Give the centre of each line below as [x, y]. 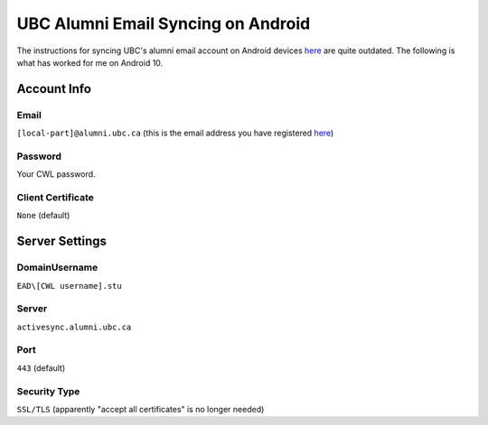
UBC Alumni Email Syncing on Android [164, 23]
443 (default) [41, 368]
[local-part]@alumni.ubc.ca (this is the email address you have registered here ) [175, 133]
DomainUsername [57, 268]
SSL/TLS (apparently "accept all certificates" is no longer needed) [141, 409]
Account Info [54, 89]
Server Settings [62, 241]
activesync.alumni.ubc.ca [74, 327]
